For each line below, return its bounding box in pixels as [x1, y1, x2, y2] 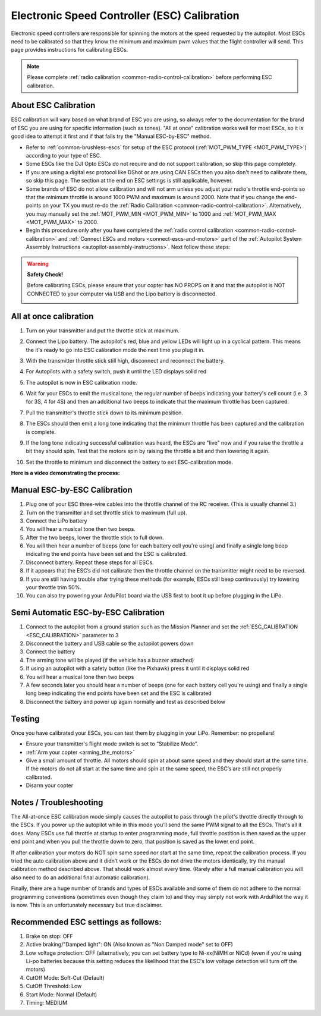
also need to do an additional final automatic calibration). [11, 874, 150, 881]
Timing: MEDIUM [26, 999, 68, 1006]
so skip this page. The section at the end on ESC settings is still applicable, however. [26, 177, 233, 184]
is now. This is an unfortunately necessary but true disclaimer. [11, 901, 163, 908]
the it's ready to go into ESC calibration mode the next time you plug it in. [26, 346, 205, 353]
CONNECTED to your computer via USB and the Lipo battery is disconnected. [27, 290, 217, 297]
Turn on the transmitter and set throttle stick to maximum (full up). [26, 509, 187, 516]
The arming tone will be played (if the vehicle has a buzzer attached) [26, 656, 194, 663]
